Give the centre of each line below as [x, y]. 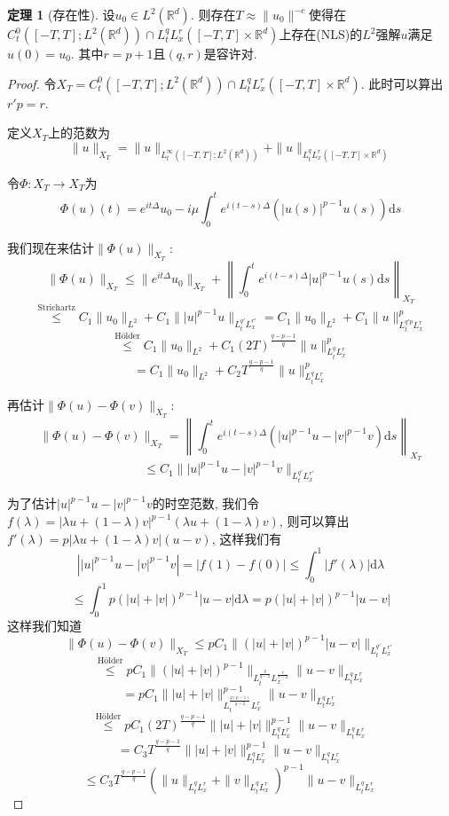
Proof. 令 [32, 83]
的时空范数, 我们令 [206, 503]
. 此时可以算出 [402, 83]
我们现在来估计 [51, 247]
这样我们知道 [44, 625]
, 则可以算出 [314, 521]
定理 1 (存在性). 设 [61, 14]
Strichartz [56, 308]
